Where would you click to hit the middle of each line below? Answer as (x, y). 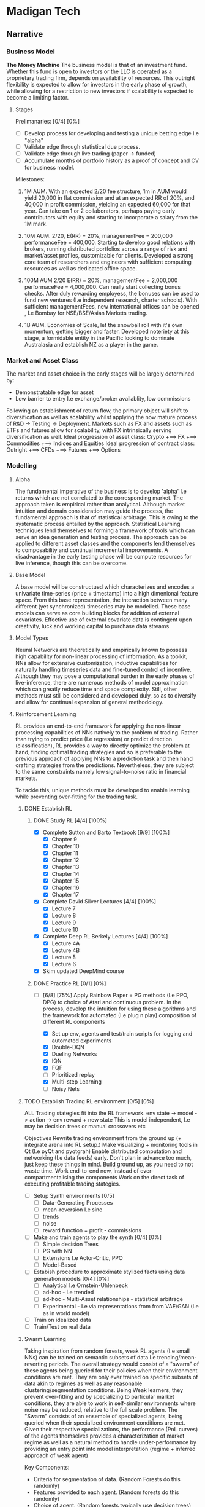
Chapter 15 (65, 881)
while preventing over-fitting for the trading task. (76, 797)
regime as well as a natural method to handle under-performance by (110, 1442)
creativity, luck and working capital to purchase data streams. (93, 626)
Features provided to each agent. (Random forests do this (106, 1492)
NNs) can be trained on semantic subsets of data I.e (90, 1357)
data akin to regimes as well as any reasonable (83, 1383)
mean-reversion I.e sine (73, 1210)
